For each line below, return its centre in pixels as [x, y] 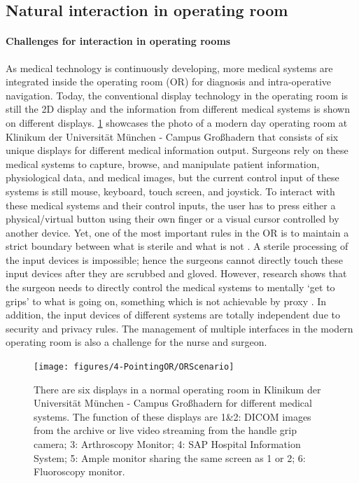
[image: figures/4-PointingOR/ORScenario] [134, 367]
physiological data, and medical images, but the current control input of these [173, 177]
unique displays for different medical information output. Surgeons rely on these [177, 150]
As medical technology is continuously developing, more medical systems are [169, 68]
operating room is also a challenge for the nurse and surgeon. [136, 342]
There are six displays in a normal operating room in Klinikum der [177, 389]
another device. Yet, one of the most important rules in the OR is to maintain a [177, 232]
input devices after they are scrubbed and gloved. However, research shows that [176, 273]
